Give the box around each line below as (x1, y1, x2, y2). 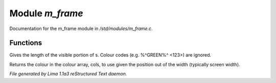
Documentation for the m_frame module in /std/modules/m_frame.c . (9, 25, 153, 32)
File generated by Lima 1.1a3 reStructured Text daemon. (9, 71, 127, 77)
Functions (9, 39, 42, 47)
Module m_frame (9, 8, 84, 19)
